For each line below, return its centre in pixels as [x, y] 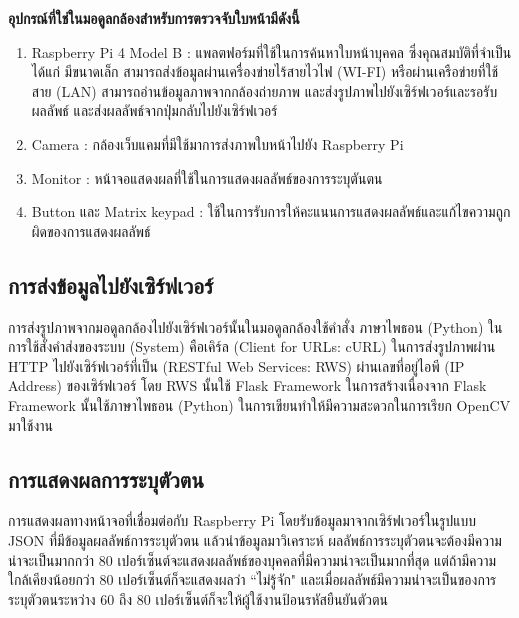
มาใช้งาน [31, 424]
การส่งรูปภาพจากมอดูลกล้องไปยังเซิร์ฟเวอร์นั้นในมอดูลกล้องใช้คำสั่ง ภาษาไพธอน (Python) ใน [255, 326]
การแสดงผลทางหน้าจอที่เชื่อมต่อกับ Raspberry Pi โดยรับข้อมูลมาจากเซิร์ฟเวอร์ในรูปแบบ [242, 520]
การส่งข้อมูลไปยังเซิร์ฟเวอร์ [111, 284]
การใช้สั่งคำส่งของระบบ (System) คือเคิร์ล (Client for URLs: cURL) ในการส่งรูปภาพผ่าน [252, 346]
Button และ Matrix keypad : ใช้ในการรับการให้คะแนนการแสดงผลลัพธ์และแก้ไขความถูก [271, 211]
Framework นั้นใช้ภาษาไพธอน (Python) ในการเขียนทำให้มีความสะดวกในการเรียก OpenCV [259, 404]
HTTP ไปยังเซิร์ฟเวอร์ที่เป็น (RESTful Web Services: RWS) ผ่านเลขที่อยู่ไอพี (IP [236, 365]
